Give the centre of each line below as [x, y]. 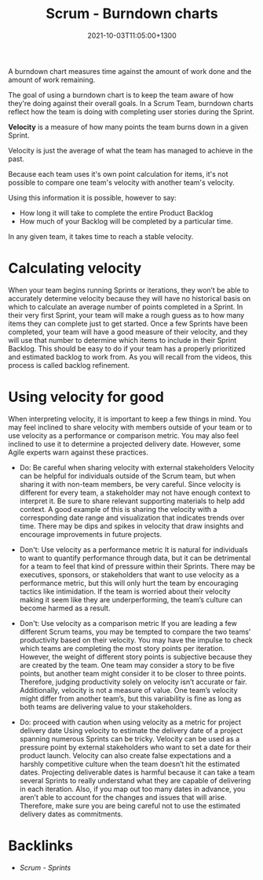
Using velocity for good [86, 397]
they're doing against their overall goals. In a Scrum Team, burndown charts [131, 103]
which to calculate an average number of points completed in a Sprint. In [126, 307]
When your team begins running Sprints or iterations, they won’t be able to [129, 290]
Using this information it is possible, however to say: [92, 197]
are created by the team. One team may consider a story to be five [127, 665]
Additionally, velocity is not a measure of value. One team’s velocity [128, 690]
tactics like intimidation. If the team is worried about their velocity [125, 591]
